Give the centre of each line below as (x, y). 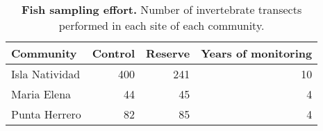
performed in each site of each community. (161, 25)
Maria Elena (41, 94)
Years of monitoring (257, 53)
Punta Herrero (46, 114)
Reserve (168, 53)
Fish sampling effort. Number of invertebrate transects (161, 9)
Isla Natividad (46, 74)
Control (114, 53)
